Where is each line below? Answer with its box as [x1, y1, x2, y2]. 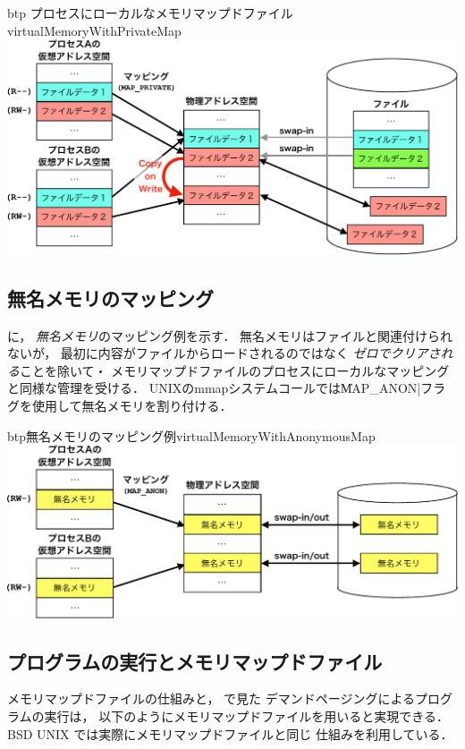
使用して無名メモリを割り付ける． [31, 396, 232, 415]
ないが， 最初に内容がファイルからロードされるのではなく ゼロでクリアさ [7, 344, 441, 362]
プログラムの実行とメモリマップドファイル [7, 647, 383, 675]
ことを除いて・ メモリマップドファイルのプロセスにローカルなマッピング [20, 361, 450, 379]
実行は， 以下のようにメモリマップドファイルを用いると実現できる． [44, 707, 449, 726]
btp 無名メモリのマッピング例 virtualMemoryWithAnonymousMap [7, 426, 376, 445]
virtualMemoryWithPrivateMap [7, 21, 182, 39]
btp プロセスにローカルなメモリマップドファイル [7, 4, 293, 21]
